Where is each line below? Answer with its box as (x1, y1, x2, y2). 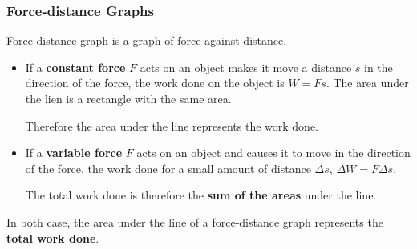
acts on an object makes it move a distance (140, 58, 352, 75)
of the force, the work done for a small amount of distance (25, 159, 311, 176)
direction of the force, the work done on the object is (25, 74, 285, 91)
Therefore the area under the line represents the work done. (25, 117, 318, 134)
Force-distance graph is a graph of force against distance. (6, 32, 287, 49)
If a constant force (25, 58, 126, 75)
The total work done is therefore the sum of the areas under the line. (25, 187, 377, 203)
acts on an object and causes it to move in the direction (136, 144, 411, 161)
